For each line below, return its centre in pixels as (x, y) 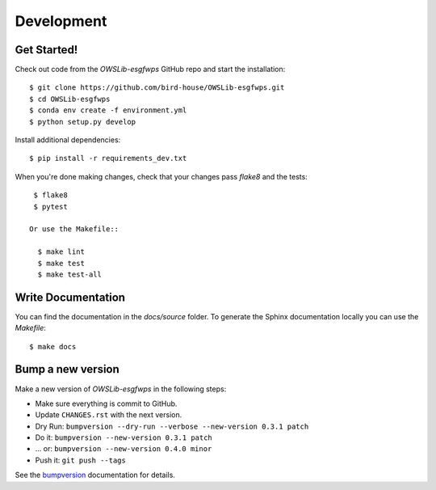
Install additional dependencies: (68, 140)
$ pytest (50, 207)
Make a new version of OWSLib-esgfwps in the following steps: (121, 389)
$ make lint (61, 252)
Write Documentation (70, 297)
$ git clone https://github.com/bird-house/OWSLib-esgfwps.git (157, 88)
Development (61, 21)
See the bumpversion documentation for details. (95, 475)
